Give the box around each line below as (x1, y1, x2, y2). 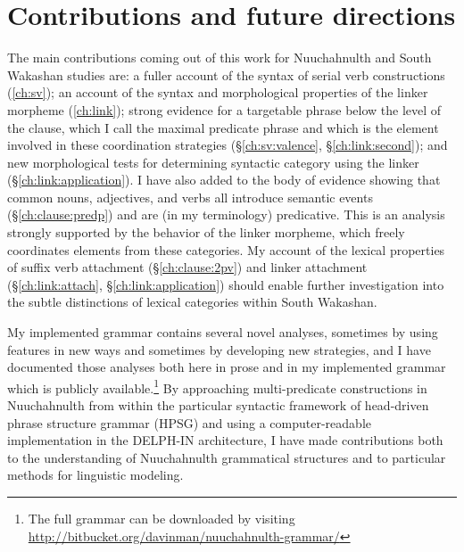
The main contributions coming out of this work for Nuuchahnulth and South (7, 48, 432, 67)
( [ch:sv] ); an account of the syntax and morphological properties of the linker (7, 83, 428, 102)
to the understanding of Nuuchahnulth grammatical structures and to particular (7, 448, 446, 466)
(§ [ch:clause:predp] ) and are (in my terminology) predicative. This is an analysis (7, 205, 445, 224)
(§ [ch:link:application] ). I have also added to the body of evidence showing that (7, 170, 441, 189)
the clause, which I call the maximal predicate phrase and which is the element (7, 118, 439, 136)
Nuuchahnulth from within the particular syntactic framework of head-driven (7, 396, 429, 415)
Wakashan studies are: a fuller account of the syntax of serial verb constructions (7, 65, 445, 84)
